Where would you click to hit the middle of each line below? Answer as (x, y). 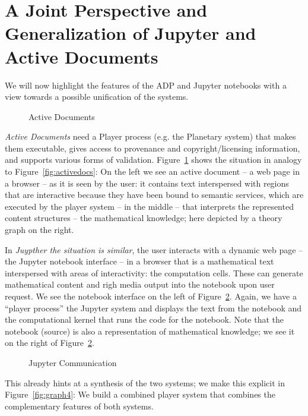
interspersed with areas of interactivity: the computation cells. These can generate (154, 272)
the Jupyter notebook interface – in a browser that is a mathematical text (139, 261)
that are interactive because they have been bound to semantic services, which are (154, 195)
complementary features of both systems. (79, 406)
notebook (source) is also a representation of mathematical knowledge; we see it (150, 331)
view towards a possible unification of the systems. (97, 97)
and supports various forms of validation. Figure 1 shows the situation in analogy (153, 160)
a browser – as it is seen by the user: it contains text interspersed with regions (147, 183)
